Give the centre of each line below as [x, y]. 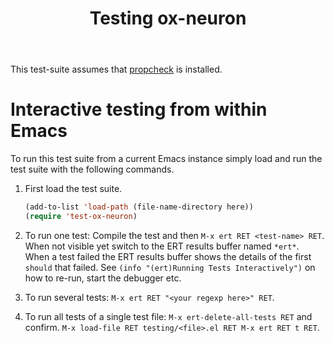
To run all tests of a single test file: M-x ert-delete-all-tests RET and [168, 316]
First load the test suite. [73, 189]
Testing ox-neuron [168, 18]
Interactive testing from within [139, 109]
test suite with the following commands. [92, 169]
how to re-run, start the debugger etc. [103, 278]
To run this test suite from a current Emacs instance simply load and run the [166, 159]
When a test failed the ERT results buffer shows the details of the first [168, 256]
